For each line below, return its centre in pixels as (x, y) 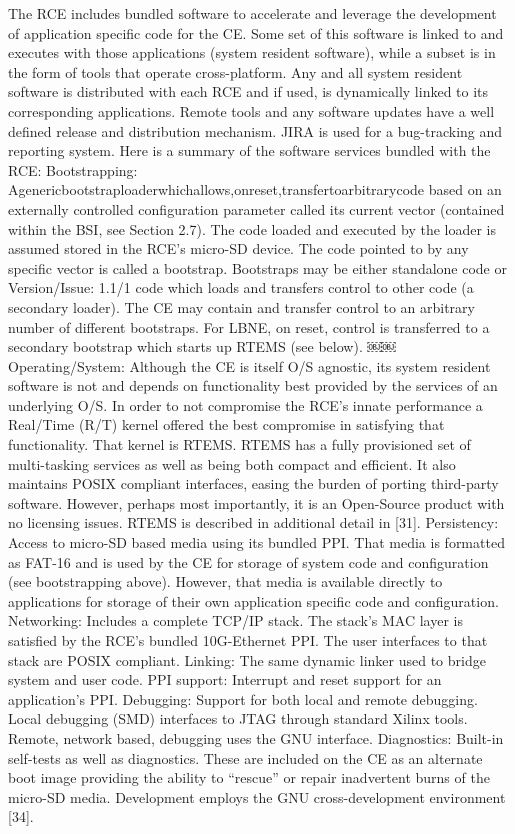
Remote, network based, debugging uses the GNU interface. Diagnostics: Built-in (256, 737)
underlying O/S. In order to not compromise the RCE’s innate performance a (245, 404)
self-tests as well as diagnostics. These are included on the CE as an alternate (245, 757)
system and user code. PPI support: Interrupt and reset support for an (225, 679)
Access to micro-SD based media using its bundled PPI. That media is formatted (256, 542)
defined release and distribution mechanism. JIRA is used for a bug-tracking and (255, 130)
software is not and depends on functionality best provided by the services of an (253, 385)
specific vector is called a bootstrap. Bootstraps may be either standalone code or (257, 267)
